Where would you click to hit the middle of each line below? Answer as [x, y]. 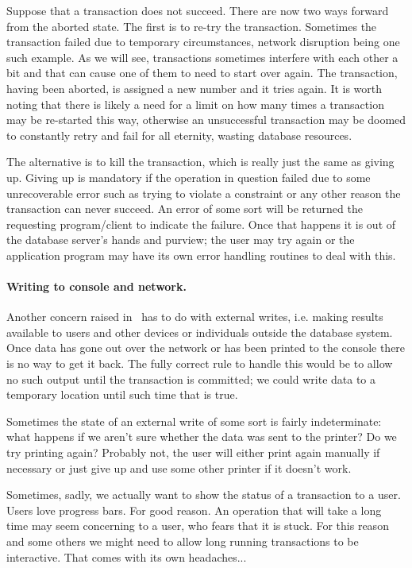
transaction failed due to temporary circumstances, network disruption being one [203, 42]
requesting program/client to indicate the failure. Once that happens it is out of [201, 224]
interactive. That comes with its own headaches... [127, 556]
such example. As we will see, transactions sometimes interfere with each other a [202, 57]
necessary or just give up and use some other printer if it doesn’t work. [179, 468]
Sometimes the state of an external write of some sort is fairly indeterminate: [194, 421]
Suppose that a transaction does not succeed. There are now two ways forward [198, 10]
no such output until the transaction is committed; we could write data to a [191, 379]
